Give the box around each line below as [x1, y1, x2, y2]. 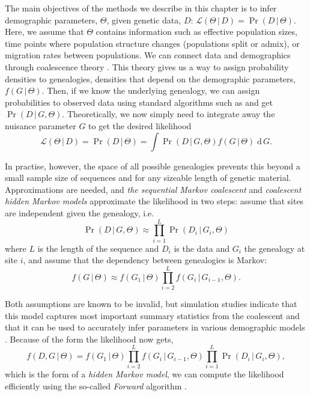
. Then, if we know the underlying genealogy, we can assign [41, 84, 260, 97]
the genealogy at [244, 242, 305, 254]
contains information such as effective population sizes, [96, 25, 297, 38]
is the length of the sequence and [37, 242, 159, 254]
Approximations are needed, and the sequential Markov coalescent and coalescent [5, 183, 302, 195]
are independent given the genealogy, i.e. [5, 206, 154, 219]
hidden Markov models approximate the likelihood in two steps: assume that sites [5, 195, 304, 207]
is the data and [174, 242, 230, 254]
